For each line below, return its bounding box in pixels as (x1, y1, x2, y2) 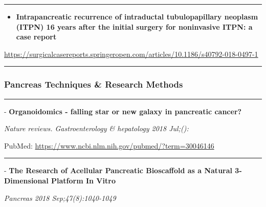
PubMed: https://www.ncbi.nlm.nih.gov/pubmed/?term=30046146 (4, 140, 214, 151)
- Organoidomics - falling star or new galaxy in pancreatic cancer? (4, 106, 242, 116)
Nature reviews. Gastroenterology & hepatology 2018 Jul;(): (4, 123, 189, 134)
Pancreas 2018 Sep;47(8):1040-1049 (4, 192, 116, 203)
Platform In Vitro (51, 175, 116, 185)
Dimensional (4, 175, 49, 185)
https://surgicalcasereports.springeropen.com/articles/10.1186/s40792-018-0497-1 (4, 48, 258, 59)
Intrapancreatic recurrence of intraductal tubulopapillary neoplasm (16, 11, 258, 22)
